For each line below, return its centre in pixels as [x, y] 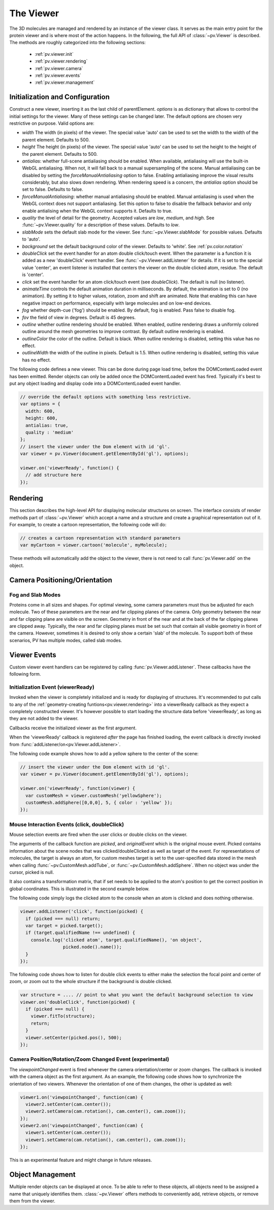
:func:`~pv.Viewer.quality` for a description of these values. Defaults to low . [101, 225]
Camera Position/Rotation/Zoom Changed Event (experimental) [89, 1059]
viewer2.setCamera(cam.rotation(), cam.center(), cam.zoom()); [106, 1111]
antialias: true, [47, 425]
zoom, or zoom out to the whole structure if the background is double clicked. [91, 982]
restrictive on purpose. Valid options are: [52, 123]
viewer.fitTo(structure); [63, 1016]
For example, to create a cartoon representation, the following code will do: [88, 524]
